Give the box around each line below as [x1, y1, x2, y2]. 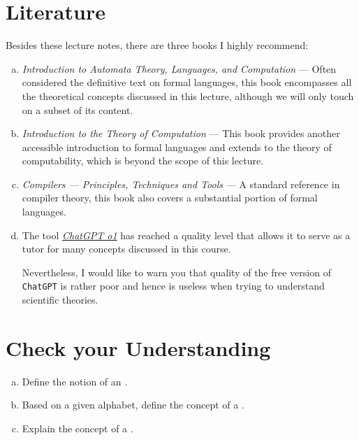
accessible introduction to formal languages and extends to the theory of [22, 139, 332, 154]
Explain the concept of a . [22, 421, 133, 435]
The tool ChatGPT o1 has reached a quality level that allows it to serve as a [22, 227, 351, 242]
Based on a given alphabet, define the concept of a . [22, 397, 244, 412]
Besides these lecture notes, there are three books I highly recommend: [6, 38, 309, 52]
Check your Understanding [6, 333, 271, 362]
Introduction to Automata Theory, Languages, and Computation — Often [22, 61, 337, 76]
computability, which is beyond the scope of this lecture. [22, 153, 264, 168]
